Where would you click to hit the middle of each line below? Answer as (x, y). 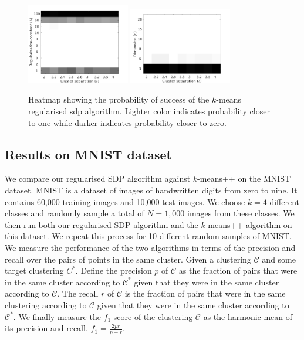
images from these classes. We (241, 213)
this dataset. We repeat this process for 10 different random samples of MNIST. (148, 236)
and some (279, 259)
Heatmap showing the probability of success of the (119, 99)
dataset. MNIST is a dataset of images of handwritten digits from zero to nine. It (151, 190)
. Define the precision (114, 271)
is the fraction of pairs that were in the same (205, 293)
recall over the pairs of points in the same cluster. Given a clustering (128, 259)
